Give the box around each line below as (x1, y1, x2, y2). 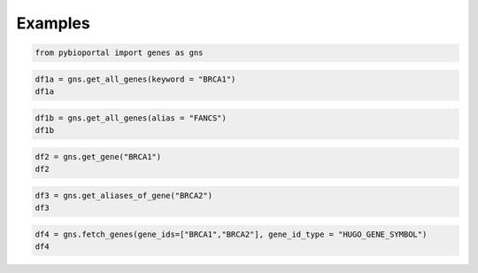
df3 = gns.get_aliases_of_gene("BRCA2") (35, 191, 212, 200)
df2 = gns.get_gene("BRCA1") (35, 152, 162, 161)
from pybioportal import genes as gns (35, 48, 204, 58)
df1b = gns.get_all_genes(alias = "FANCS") (35, 113, 227, 123)
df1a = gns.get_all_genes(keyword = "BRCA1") (35, 74, 236, 84)
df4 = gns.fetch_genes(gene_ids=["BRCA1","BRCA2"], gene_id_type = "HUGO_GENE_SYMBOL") (35, 229, 428, 239)
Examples (16, 13, 90, 33)
